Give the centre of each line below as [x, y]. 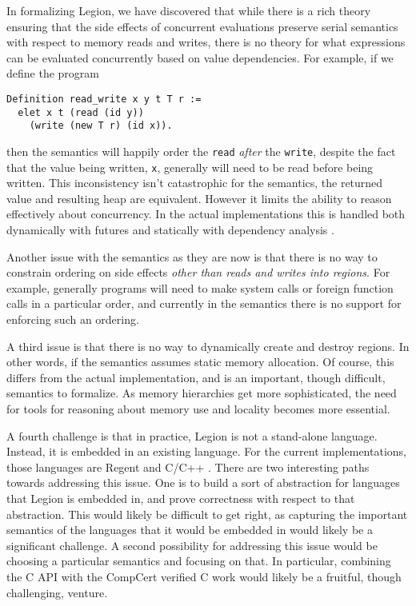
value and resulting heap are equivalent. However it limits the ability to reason [199, 198]
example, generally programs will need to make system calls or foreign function [200, 287]
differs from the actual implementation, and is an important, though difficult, [196, 377]
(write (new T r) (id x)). [101, 126]
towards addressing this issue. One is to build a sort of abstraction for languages [203, 482]
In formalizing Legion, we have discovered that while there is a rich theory [189, 10]
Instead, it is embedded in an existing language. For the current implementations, [206, 451]
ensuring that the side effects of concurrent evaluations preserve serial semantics [202, 26]
